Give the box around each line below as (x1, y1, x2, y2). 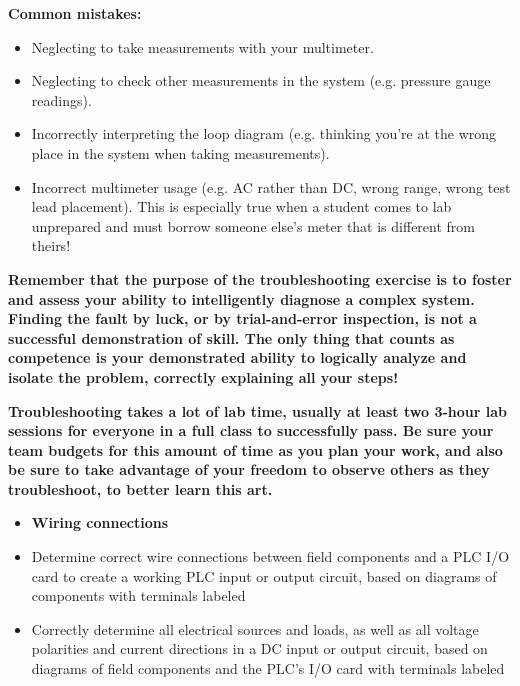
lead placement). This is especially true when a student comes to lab (31, 196, 452, 217)
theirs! (31, 235, 71, 256)
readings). (31, 89, 92, 110)
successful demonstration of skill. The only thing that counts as (8, 327, 455, 348)
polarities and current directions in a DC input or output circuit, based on (31, 638, 488, 659)
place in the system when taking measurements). (31, 142, 330, 163)
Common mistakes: (8, 3, 142, 23)
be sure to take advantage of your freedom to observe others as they (8, 459, 490, 480)
